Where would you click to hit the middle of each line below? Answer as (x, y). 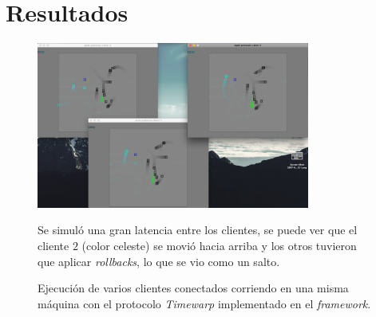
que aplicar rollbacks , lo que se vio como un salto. (159, 261)
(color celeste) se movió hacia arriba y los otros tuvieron (219, 245)
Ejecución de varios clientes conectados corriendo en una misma (193, 288)
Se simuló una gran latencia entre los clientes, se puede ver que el (198, 230)
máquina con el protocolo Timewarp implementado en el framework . (204, 303)
